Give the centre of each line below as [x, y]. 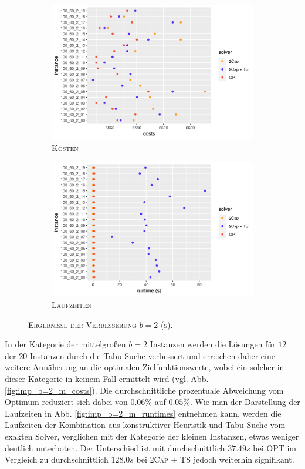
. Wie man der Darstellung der [245, 402]
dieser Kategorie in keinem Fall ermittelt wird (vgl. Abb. [107, 378]
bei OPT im [275, 448]
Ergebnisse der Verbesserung [82, 324]
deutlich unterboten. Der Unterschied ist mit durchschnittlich [115, 448]
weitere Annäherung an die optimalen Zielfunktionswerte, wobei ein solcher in [145, 367]
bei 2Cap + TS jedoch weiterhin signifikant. [215, 459]
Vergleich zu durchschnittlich [57, 459]
